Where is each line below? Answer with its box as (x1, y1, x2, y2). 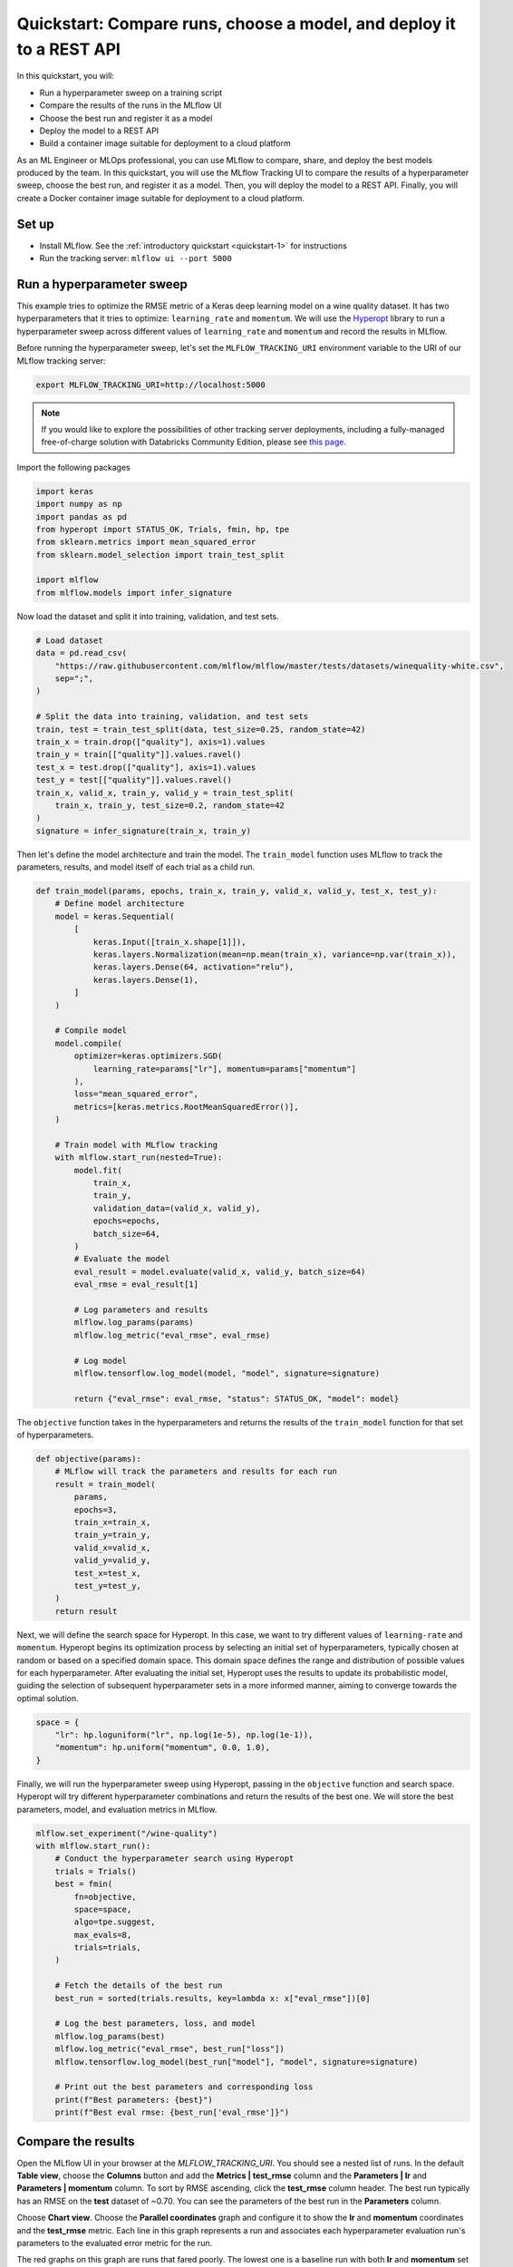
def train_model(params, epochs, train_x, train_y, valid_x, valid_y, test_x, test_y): (35, 886, 438, 897)
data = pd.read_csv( (35, 648, 127, 658)
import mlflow (35, 575, 99, 585)
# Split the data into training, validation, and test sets (35, 712, 309, 722)
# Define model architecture (54, 899, 185, 909)
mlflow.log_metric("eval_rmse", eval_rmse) (73, 1329, 271, 1340)
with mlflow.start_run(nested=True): (54, 1153, 223, 1163)
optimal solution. (16, 1692, 79, 1704)
